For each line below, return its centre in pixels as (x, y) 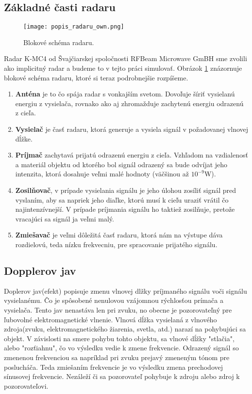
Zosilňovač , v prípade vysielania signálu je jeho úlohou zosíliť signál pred (126, 190)
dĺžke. (24, 138)
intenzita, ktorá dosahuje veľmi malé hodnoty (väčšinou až (102, 174)
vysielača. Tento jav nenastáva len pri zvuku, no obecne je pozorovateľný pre (118, 309)
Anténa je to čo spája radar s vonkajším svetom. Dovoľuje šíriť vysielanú (125, 94)
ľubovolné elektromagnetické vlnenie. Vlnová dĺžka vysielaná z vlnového (110, 319)
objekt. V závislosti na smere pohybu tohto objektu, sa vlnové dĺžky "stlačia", (119, 338)
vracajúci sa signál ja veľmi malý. (65, 218)
